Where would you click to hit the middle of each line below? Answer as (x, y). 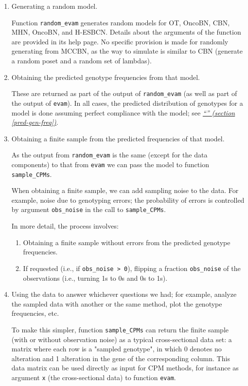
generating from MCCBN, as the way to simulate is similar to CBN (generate (127, 51)
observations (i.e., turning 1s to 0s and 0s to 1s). (95, 278)
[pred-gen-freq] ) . (35, 122)
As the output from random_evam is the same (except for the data (109, 155)
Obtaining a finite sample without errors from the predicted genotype (127, 242)
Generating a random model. (54, 6)
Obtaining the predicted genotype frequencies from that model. (106, 77)
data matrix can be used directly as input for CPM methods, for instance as (125, 368)
